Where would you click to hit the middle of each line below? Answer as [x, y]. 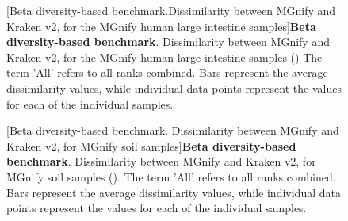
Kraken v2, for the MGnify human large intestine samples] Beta [161, 26]
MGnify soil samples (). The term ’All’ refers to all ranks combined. [171, 176]
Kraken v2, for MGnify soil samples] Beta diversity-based [151, 145]
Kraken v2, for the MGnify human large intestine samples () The [164, 57]
